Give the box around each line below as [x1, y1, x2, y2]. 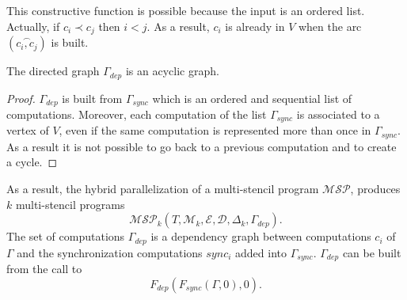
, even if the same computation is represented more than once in [59, 122, 371, 139]
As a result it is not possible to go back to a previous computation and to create [6, 138, 397, 154]
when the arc [298, 17, 362, 34]
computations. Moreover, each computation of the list [6, 105, 267, 122]
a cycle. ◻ [6, 154, 58, 170]
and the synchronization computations [17, 244, 203, 260]
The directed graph [6, 63, 100, 79]
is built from [62, 89, 123, 106]
